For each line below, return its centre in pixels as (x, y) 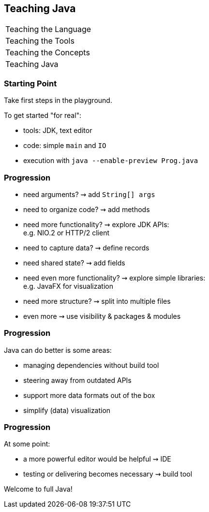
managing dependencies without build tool (91, 365)
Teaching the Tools (40, 41)
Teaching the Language (48, 29)
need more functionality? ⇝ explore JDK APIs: (96, 224)
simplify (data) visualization (67, 410)
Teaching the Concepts (48, 53)
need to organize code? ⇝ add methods (87, 209)
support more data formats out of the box (89, 395)
